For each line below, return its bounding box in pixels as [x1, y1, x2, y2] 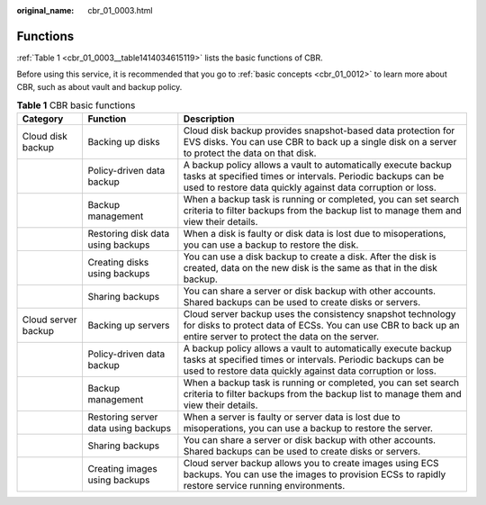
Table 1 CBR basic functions [16, 99, 136, 112]
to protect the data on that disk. [183, 147, 317, 159]
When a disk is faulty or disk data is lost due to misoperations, [183, 228, 446, 240]
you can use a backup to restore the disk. [183, 239, 359, 251]
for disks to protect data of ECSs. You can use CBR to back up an [183, 320, 460, 332]
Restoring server [87, 410, 158, 423]
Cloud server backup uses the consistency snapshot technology [183, 308, 456, 320]
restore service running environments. [183, 480, 346, 492]
